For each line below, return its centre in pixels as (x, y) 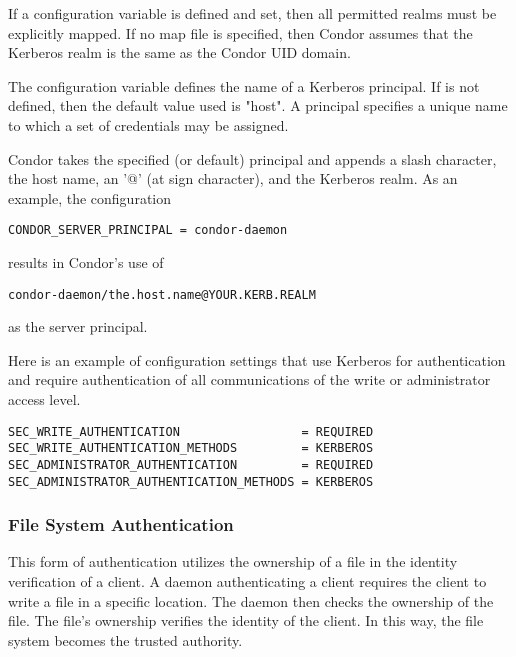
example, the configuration (90, 197)
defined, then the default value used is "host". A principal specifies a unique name (258, 105)
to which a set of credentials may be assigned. (148, 124)
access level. (44, 399)
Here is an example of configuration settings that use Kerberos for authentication (257, 359)
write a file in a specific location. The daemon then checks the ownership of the (251, 600)
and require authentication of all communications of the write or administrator (249, 379)
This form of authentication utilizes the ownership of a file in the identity (233, 561)
